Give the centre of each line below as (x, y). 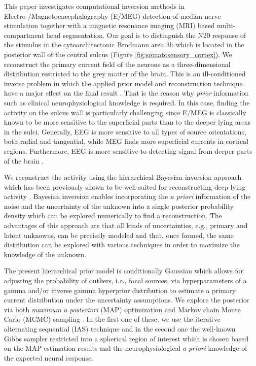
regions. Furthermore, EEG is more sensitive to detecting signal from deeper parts (128, 150)
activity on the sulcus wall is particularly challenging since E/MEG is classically (125, 112)
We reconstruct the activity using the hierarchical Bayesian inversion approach (123, 177)
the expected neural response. (49, 357)
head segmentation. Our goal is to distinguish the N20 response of (146, 35)
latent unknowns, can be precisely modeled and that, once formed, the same (119, 235)
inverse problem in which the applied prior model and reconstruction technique (123, 83)
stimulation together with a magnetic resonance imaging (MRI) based (110, 25)
